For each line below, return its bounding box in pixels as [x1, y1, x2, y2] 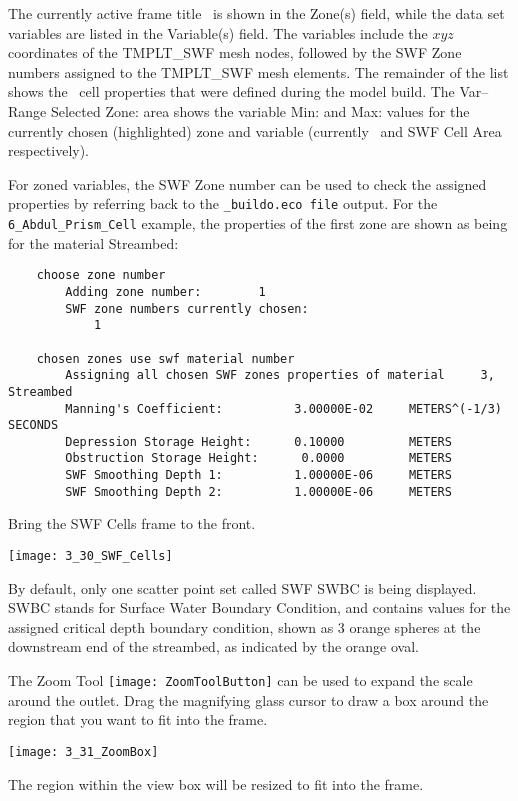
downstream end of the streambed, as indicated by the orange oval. [8, 636, 419, 657]
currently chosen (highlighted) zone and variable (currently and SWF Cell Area [8, 120, 502, 141]
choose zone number [36, 268, 166, 283]
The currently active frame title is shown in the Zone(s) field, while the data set [8, 3, 505, 23]
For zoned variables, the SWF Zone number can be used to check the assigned [8, 173, 487, 194]
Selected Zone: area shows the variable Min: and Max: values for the [50, 100, 470, 121]
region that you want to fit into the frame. [8, 709, 268, 730]
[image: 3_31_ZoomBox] [8, 744, 159, 759]
